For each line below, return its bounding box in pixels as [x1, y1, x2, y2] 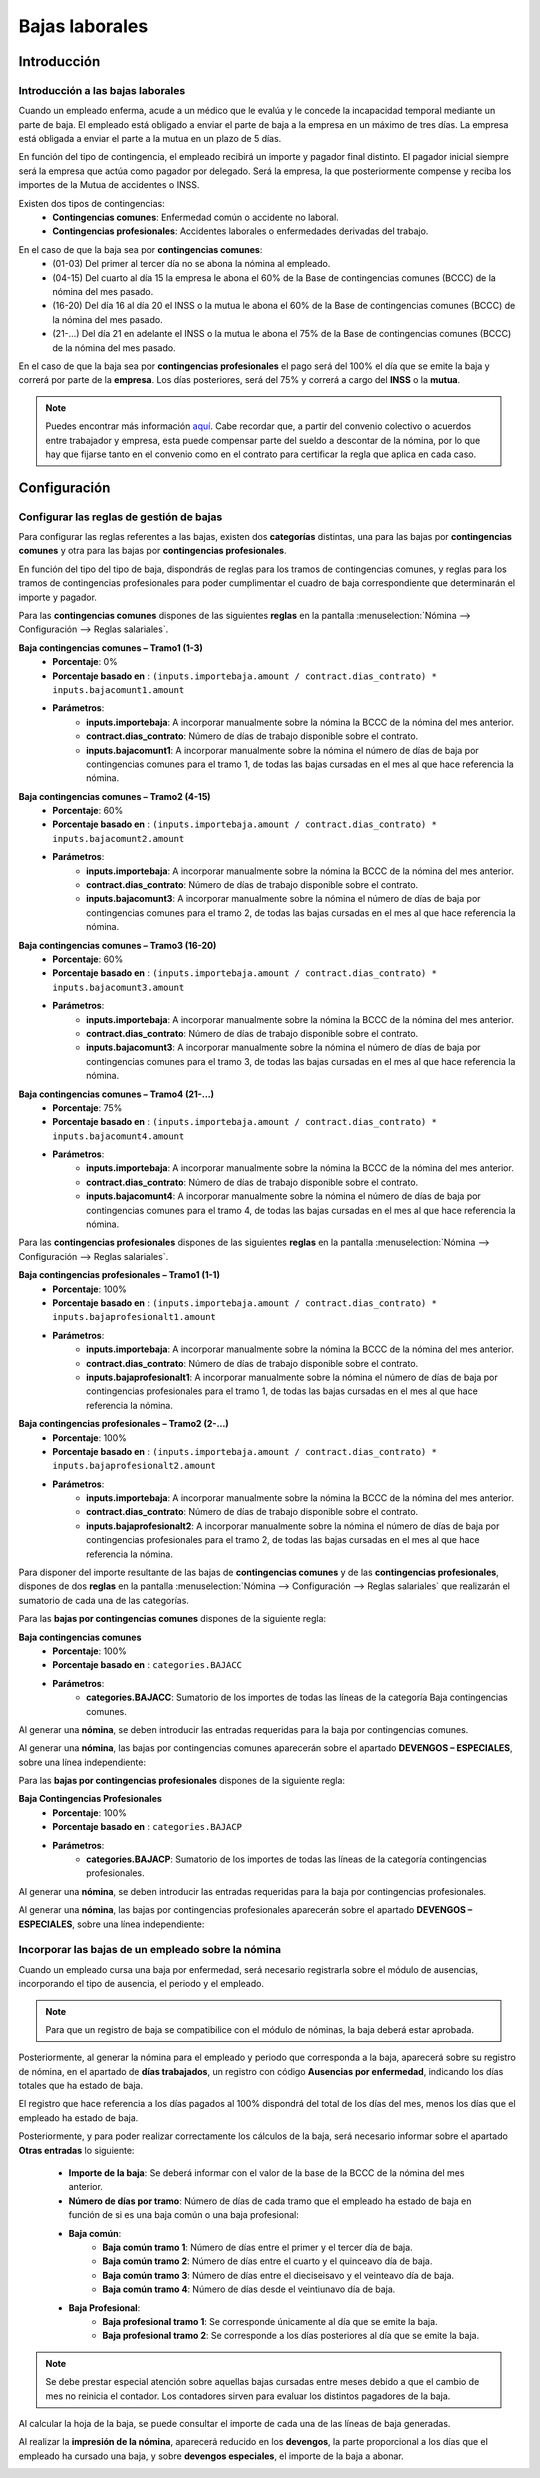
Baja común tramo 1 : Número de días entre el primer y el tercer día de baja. [102, 2241, 414, 2253]
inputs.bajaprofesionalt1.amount [52, 1311, 217, 1323]
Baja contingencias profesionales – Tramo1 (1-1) [18, 1269, 220, 1281]
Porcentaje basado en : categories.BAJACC [52, 1659, 243, 1671]
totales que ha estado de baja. [18, 2080, 144, 2092]
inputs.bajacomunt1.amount [52, 684, 185, 695]
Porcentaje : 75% [52, 1101, 123, 1114]
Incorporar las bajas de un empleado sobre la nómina [18, 1943, 282, 1957]
